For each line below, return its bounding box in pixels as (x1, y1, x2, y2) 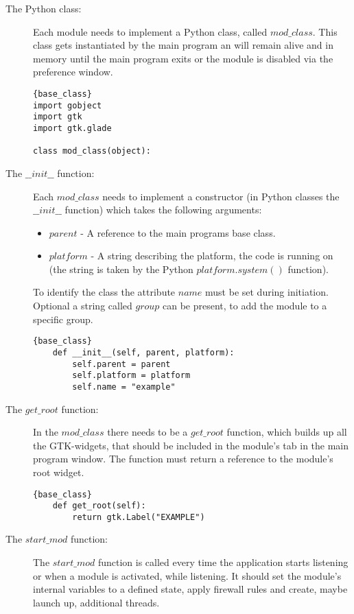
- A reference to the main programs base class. (80, 225, 276, 239)
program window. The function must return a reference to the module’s (33, 451, 333, 466)
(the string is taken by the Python (49, 261, 193, 276)
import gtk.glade (33, 123, 112, 133)
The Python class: (5, 1, 82, 15)
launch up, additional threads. (33, 595, 160, 609)
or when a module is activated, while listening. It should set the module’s (33, 568, 342, 582)
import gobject (33, 100, 102, 110)
